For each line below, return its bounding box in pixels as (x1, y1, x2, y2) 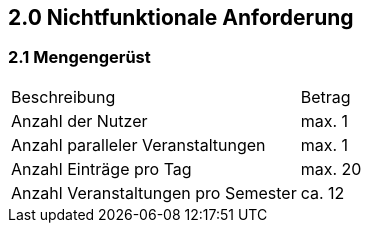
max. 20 (300, 158, 362, 179)
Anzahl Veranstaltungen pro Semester (11, 182, 297, 203)
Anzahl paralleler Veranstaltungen (11, 134, 266, 155)
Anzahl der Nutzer (11, 110, 148, 131)
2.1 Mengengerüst (8, 47, 151, 68)
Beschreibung (11, 86, 116, 107)
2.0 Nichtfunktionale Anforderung (8, 5, 354, 30)
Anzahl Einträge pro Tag (11, 158, 192, 179)
